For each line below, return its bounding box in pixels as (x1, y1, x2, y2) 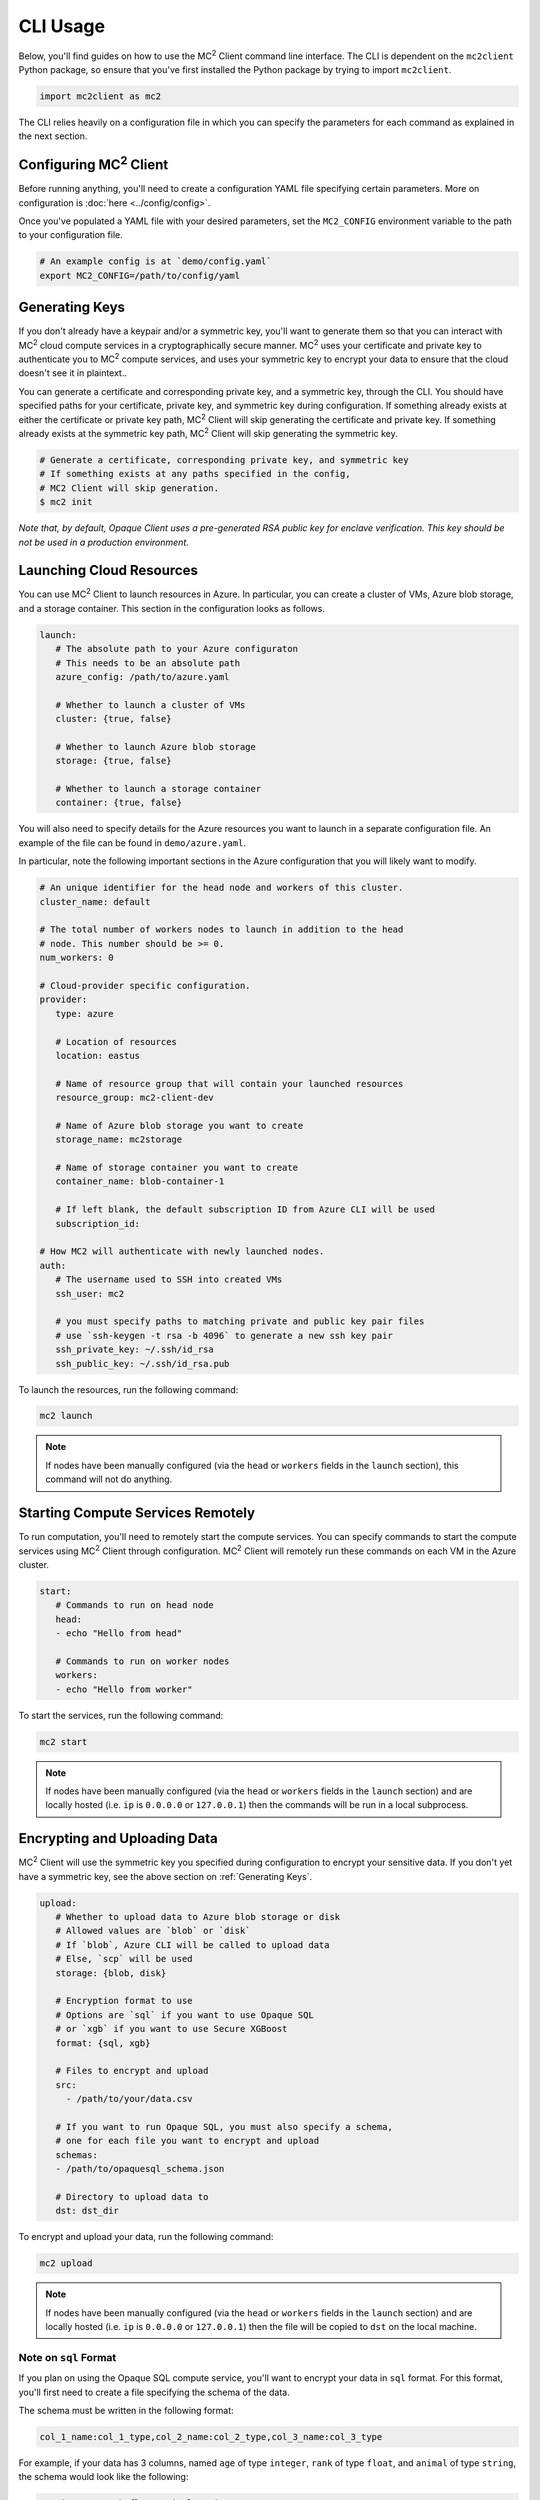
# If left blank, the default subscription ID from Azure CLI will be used (55, 1204, 435, 1215)
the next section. (18, 130, 88, 142)
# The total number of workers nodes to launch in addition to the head (39, 924, 404, 935)
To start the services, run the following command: (18, 1709, 224, 1721)
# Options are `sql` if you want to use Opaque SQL (55, 2009, 314, 2020)
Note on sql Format (18, 2350, 117, 2364)
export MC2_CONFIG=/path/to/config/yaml (39, 270, 240, 281)
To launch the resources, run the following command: (18, 1383, 239, 1395)
